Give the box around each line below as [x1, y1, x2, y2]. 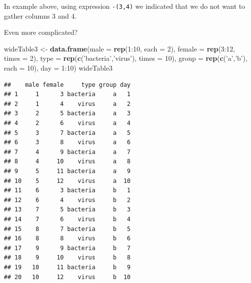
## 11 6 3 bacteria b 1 [4, 187, 131, 194]
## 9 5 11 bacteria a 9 [4, 167, 131, 175]
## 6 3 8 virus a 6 [4, 139, 131, 146]
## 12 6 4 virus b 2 [4, 196, 131, 204]
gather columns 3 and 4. [4, 10, 77, 21]
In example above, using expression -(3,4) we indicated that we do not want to [4, 1, 245, 11]
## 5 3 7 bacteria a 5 [4, 129, 131, 136]
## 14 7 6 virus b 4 [4, 215, 131, 223]
